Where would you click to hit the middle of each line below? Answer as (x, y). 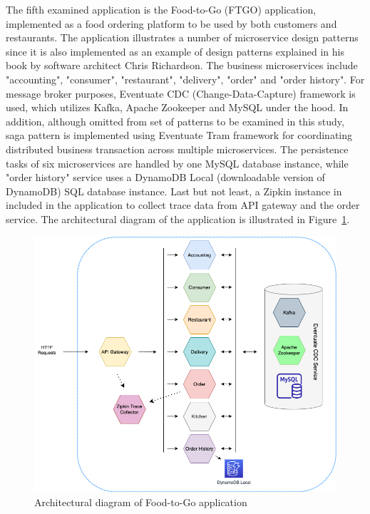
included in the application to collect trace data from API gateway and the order (183, 205)
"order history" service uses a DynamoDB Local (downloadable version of (165, 177)
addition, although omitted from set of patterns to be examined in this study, (175, 121)
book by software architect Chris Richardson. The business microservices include (182, 65)
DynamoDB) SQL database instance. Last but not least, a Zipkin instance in (174, 191)
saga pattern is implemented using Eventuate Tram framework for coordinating (179, 135)
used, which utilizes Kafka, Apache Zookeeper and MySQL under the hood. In (177, 107)
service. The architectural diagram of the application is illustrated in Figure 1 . (178, 219)
